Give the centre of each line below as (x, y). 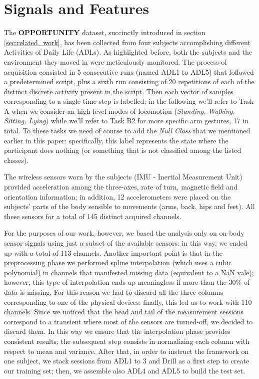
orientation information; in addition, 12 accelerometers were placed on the (117, 196)
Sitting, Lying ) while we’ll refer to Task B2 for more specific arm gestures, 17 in (126, 121)
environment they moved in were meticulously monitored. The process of (115, 61)
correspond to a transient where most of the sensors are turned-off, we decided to (128, 321)
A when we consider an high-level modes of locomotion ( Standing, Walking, (119, 111)
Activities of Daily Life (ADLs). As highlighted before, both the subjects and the (128, 52)
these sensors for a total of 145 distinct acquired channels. (93, 216)
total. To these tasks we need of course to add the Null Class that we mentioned (127, 131)
